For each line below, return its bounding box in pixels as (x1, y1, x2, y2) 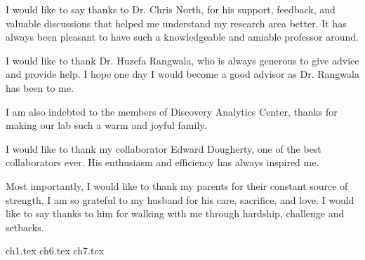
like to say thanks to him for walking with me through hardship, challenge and (6, 206, 345, 221)
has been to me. (6, 80, 74, 95)
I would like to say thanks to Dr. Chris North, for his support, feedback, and (6, 2, 336, 16)
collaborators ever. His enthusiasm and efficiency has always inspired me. (6, 155, 319, 170)
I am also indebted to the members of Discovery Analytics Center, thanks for (6, 104, 338, 118)
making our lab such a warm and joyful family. (6, 118, 207, 132)
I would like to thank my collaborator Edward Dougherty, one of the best (6, 141, 321, 156)
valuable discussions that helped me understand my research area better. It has (6, 15, 347, 30)
